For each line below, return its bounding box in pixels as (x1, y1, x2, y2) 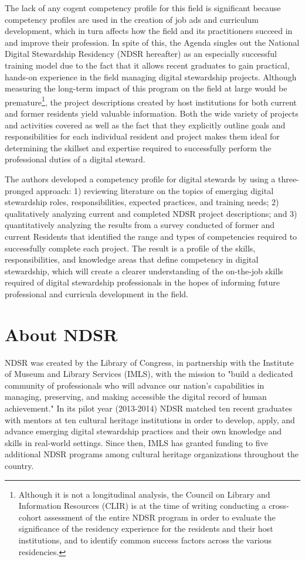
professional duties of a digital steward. (5, 153, 145, 165)
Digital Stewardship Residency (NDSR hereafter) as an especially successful (5, 47, 277, 60)
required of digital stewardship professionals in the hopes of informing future (5, 276, 280, 288)
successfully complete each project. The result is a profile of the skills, (5, 242, 256, 254)
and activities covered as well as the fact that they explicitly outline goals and (5, 118, 286, 131)
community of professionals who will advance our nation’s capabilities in (5, 379, 265, 391)
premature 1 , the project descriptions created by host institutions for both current (5, 94, 297, 108)
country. (5, 459, 34, 471)
